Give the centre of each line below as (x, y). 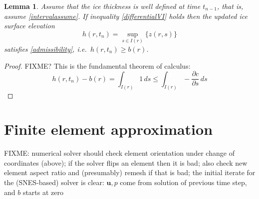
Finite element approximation (109, 129)
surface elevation (29, 26)
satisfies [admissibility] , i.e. (45, 49)
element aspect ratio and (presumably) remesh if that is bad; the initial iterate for (130, 172)
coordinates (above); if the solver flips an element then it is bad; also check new (126, 162)
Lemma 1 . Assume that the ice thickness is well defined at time (102, 6)
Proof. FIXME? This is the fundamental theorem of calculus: (97, 65)
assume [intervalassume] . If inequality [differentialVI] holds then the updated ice (126, 16)
